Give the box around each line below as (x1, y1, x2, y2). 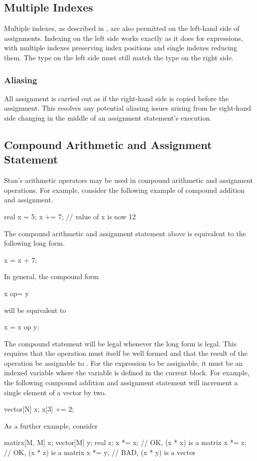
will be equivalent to (4, 305, 66, 315)
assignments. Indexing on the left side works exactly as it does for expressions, (4, 32, 243, 43)
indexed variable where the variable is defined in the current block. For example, (4, 367, 250, 378)
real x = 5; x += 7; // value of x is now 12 (4, 211, 136, 221)
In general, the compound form (4, 271, 99, 282)
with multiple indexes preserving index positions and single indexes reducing (4, 42, 238, 53)
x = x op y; (4, 321, 39, 332)
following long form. (4, 238, 65, 248)
